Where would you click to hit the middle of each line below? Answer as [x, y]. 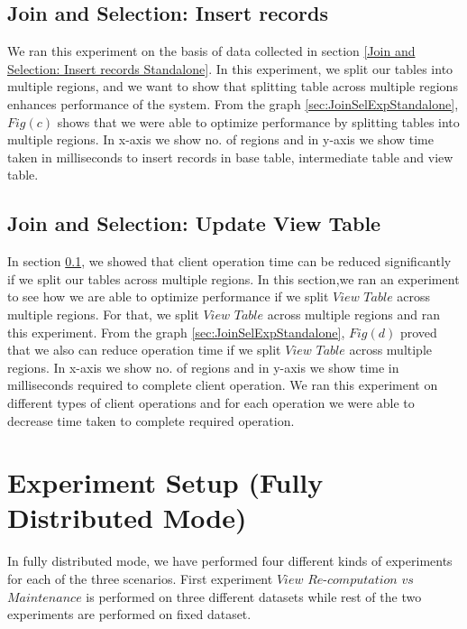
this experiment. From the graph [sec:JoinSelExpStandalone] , [176, 332]
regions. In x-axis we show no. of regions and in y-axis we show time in [203, 367]
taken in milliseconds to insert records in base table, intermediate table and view [230, 157]
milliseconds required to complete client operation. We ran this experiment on [223, 385]
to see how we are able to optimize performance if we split [168, 296]
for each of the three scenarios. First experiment [140, 578]
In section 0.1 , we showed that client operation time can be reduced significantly [229, 261]
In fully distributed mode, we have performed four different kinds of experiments [230, 561]
